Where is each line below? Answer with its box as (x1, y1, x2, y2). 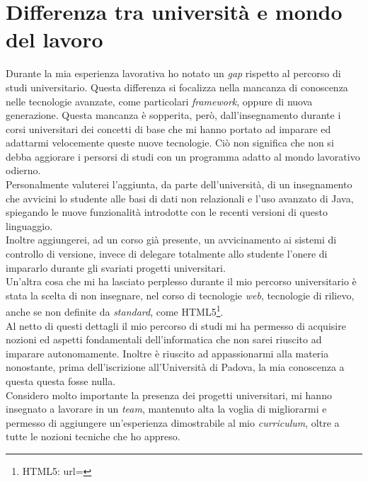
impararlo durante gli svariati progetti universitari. (6, 260, 226, 275)
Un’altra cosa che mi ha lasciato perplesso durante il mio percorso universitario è (6, 274, 357, 289)
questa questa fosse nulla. (6, 374, 116, 389)
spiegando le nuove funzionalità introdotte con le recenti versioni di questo (6, 205, 328, 219)
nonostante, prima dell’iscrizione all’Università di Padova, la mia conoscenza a (6, 360, 345, 374)
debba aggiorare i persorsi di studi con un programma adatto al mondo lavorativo (6, 149, 360, 163)
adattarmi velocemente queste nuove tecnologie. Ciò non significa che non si (6, 135, 334, 150)
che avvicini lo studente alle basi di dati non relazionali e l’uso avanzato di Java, (6, 190, 354, 205)
